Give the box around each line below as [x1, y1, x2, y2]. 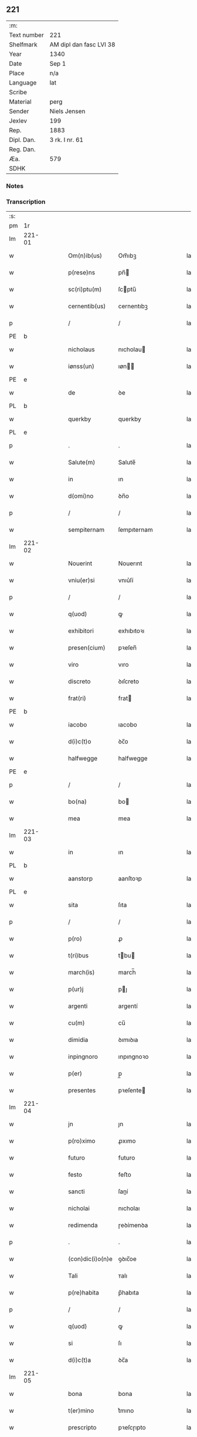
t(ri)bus [68, 952, 89, 960]
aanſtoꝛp [118, 875, 142, 883]
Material [9, 97, 32, 106]
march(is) [68, 969, 95, 977]
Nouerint [68, 559, 93, 568]
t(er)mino [68, 1407, 94, 1415]
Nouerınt [118, 559, 142, 568]
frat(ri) [68, 694, 87, 702]
